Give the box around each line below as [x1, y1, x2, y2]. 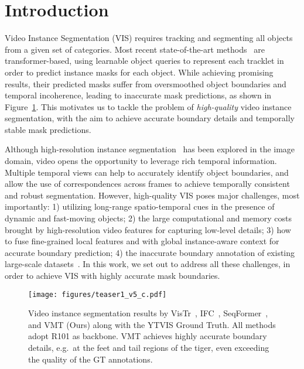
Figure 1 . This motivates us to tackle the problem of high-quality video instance [5, 100, 292, 112]
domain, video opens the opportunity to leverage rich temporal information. [5, 155, 277, 167]
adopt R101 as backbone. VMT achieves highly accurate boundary [28, 330, 267, 342]
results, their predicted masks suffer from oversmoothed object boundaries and [5, 77, 286, 90]
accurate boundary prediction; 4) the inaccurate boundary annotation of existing [5, 246, 295, 258]
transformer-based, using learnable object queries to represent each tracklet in [5, 54, 284, 67]
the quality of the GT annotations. [28, 353, 153, 365]
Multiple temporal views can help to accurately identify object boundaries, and [5, 166, 289, 178]
